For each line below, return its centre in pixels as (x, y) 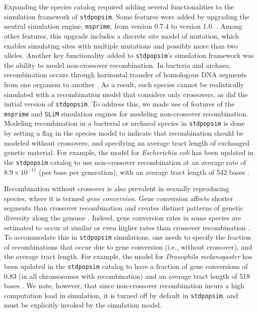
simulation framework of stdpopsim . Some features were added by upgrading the (127, 16)
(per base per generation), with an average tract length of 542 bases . (144, 172)
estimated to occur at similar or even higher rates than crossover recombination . (127, 227)
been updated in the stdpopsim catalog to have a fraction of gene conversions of (126, 266)
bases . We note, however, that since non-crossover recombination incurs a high (124, 286)
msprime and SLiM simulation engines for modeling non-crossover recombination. (126, 113)
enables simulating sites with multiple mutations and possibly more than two (121, 45)
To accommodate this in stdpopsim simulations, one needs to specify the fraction (128, 237)
